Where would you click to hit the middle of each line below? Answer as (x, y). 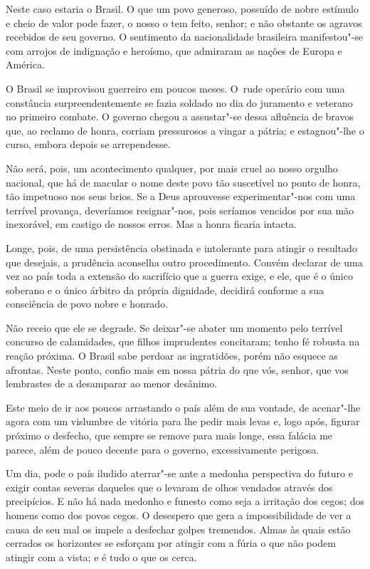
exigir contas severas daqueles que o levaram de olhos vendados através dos (169, 487)
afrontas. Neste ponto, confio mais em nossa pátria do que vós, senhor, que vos (177, 369)
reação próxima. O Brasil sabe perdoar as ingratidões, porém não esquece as (172, 356)
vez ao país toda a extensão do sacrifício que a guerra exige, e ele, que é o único (179, 276)
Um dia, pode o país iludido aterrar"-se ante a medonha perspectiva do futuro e (179, 473)
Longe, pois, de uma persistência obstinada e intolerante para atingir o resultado (181, 247)
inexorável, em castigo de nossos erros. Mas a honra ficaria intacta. (151, 224)
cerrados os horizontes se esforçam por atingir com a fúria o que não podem (171, 543)
